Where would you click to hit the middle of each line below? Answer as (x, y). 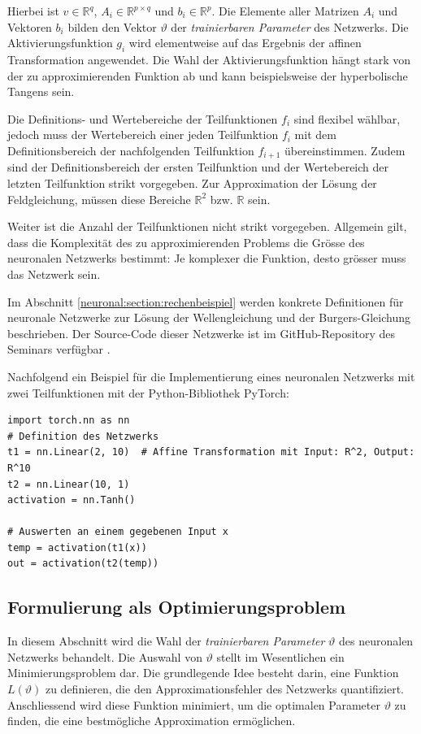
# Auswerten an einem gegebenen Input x (118, 532)
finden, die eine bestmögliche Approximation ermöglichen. (152, 721)
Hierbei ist (33, 11)
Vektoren (30, 26)
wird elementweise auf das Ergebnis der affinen (245, 43)
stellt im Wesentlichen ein (280, 656)
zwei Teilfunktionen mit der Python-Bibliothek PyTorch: (148, 392)
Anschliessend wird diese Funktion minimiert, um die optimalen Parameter (194, 704)
